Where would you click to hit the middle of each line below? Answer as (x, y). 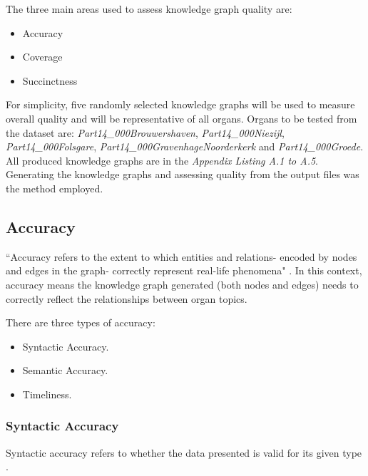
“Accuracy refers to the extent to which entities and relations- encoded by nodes (182, 256)
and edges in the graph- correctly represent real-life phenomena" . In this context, (184, 270)
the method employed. (55, 188)
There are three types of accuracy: (81, 322)
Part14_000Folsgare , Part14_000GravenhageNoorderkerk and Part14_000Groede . (185, 146)
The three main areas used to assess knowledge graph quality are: (149, 9)
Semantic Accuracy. (65, 370)
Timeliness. (47, 394)
